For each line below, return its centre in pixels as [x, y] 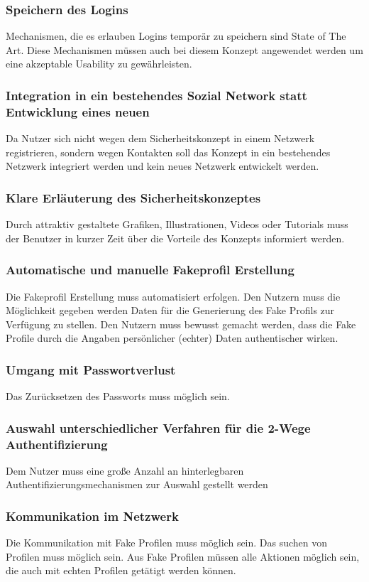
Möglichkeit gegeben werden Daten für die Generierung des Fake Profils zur [170, 310]
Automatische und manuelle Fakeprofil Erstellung [150, 270]
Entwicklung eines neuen [78, 111]
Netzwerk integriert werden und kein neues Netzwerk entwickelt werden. [163, 166]
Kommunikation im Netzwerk [92, 516]
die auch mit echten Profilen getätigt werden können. [121, 570]
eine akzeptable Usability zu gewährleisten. [99, 64]
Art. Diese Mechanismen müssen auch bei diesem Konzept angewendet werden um [184, 49]
